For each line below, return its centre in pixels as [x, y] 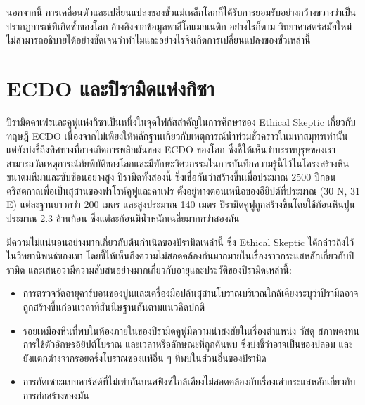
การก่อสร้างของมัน [56, 395]
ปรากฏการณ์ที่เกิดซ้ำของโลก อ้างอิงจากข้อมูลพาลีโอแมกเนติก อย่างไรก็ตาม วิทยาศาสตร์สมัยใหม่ [179, 26]
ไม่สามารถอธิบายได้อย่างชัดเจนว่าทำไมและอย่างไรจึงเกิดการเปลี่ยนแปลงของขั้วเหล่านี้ [159, 40]
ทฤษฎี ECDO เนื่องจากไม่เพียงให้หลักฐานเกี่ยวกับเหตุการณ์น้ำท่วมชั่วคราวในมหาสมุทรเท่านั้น [177, 135]
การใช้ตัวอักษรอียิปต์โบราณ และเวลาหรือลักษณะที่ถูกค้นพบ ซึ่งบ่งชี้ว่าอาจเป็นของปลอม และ [188, 344]
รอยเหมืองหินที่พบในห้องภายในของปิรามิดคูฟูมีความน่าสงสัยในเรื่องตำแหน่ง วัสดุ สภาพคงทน [191, 330]
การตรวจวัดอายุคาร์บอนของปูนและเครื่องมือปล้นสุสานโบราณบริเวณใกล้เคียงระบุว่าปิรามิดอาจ [191, 293]
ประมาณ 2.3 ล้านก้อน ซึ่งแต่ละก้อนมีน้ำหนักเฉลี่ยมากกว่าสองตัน [123, 218]
